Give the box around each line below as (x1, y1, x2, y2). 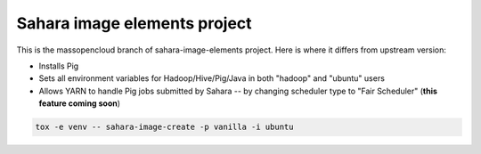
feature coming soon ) (38, 98, 120, 109)
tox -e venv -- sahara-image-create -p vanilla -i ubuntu (35, 122, 294, 133)
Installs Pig (38, 61, 79, 71)
